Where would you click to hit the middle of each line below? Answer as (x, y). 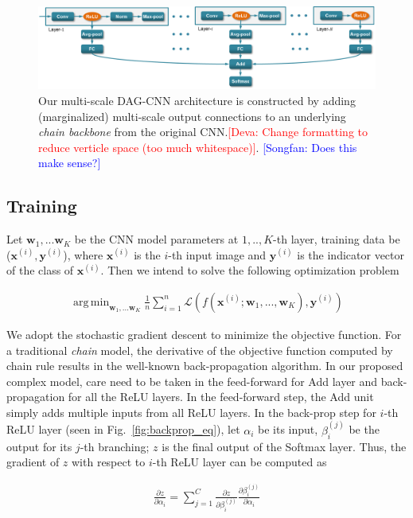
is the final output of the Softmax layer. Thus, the (284, 446)
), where (83, 254)
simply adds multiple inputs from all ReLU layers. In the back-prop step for (191, 412)
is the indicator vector (351, 254)
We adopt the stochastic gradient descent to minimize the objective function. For (204, 334)
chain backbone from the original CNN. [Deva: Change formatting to (203, 132)
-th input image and (217, 254)
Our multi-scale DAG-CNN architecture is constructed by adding (197, 100)
